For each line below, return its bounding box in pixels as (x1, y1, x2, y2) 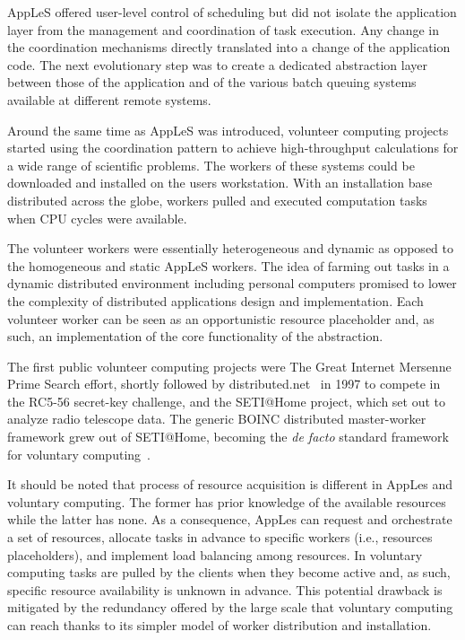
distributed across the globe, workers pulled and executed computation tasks (7, 190, 427, 209)
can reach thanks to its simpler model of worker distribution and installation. (7, 616, 432, 634)
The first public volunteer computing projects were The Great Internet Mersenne (7, 356, 452, 375)
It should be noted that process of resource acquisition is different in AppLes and (7, 475, 453, 494)
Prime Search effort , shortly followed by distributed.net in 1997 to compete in (7, 374, 441, 393)
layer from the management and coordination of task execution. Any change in (7, 20, 440, 39)
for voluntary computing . (7, 444, 151, 463)
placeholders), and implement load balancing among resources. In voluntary (7, 545, 423, 564)
